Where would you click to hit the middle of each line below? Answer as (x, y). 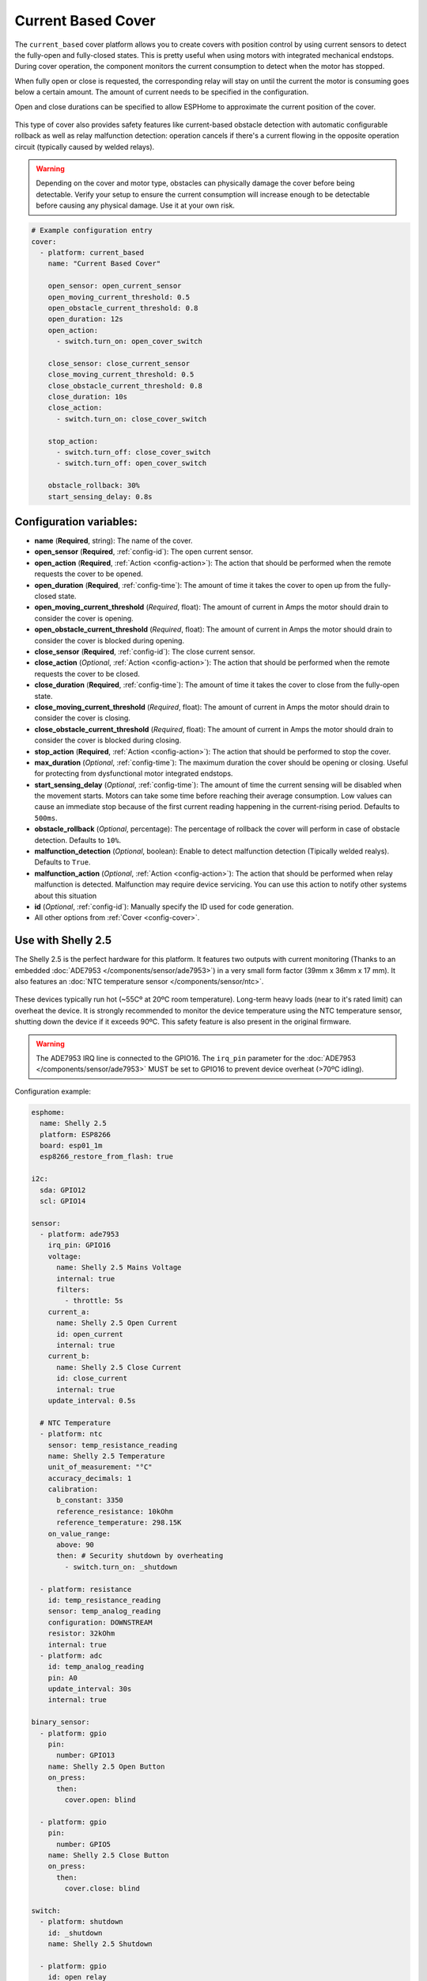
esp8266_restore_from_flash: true (107, 1157)
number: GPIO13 (86, 1756)
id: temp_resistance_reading (104, 1600)
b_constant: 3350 (90, 1500)
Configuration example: (53, 1091)
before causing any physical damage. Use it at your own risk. (135, 205)
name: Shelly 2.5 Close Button (108, 1855)
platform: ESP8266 (75, 1134)
